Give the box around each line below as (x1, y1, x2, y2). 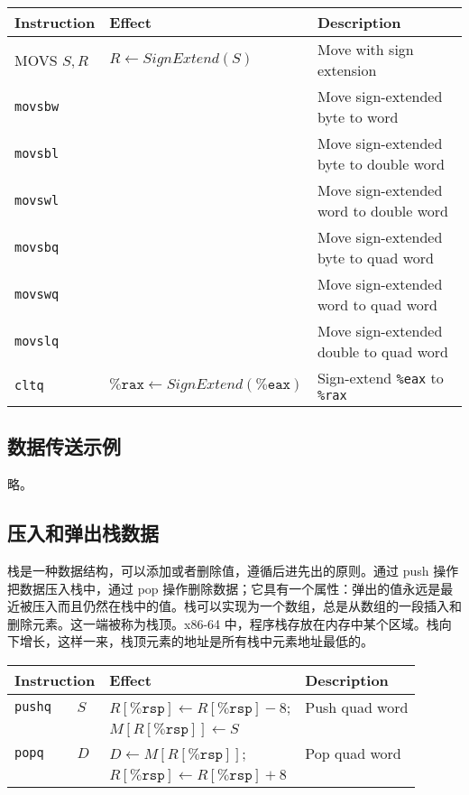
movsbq (14, 240, 60, 254)
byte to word (317, 106, 399, 127)
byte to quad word (317, 247, 434, 268)
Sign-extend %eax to (317, 367, 444, 388)
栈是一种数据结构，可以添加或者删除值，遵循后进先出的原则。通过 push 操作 (7, 561, 459, 579)
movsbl (14, 146, 60, 161)
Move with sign (317, 39, 414, 60)
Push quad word (305, 696, 409, 717)
